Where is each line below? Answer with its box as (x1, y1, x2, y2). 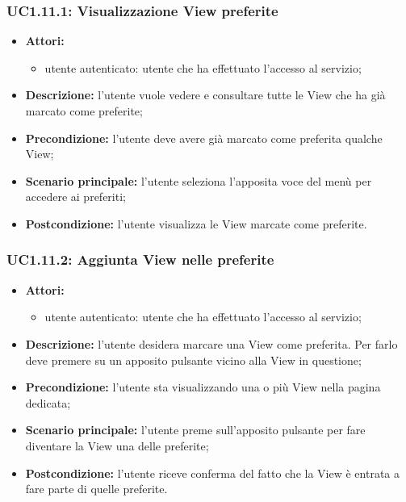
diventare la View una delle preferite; (25, 437, 209, 454)
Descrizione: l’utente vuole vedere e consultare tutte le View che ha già (25, 86, 386, 103)
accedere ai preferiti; (25, 188, 126, 205)
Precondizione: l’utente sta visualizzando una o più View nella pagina (25, 379, 381, 395)
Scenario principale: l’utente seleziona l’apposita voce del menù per (25, 172, 372, 189)
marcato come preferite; (25, 102, 143, 119)
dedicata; (25, 394, 71, 411)
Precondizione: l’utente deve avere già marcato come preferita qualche (25, 129, 383, 146)
